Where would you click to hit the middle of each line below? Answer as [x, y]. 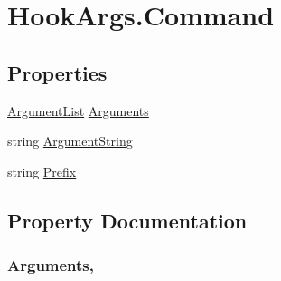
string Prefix [42, 171]
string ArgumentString [70, 141]
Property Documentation [127, 220]
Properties [57, 72]
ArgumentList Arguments [78, 110]
